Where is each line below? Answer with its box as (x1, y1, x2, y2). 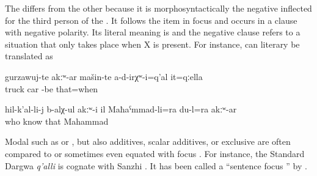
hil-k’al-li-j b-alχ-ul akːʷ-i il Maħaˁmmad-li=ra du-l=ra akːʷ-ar (5, 103, 237, 116)
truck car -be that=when (5, 82, 98, 95)
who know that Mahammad (5, 114, 109, 127)
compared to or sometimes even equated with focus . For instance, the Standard (5, 147, 305, 159)
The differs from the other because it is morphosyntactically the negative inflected (5, 2, 312, 14)
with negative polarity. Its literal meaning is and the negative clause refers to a (5, 26, 301, 38)
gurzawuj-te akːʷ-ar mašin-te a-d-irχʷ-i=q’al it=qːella (5, 70, 203, 82)
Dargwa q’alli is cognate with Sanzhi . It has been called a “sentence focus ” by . (5, 159, 307, 172)
